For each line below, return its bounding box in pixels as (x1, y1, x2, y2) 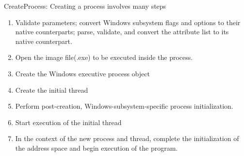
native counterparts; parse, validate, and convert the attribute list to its (15, 27, 229, 37)
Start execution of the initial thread (15, 117, 122, 127)
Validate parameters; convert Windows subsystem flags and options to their (15, 17, 241, 27)
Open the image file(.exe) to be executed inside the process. (15, 52, 193, 62)
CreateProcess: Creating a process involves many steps (4, 1, 166, 11)
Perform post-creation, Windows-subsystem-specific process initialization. (15, 101, 233, 111)
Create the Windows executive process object (15, 68, 150, 78)
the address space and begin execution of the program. (15, 142, 178, 153)
